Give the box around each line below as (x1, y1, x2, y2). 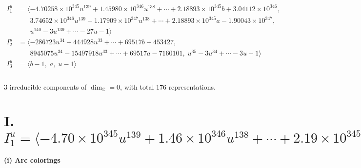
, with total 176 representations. (120, 81, 216, 92)
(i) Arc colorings (4, 154, 60, 165)
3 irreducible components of (4, 81, 87, 92)
